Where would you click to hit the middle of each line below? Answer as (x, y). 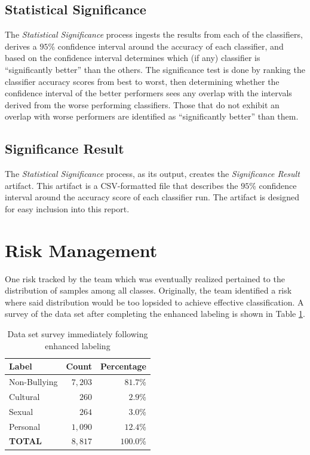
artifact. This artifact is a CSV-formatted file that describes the (122, 185)
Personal (25, 426)
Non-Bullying (33, 382)
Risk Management (81, 250)
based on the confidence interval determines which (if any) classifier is (133, 58)
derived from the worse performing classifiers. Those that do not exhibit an (142, 104)
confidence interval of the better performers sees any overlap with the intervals (148, 93)
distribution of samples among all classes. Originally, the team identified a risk (148, 290)
